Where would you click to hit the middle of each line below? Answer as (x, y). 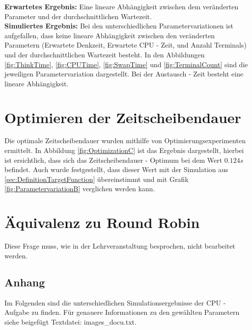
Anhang (25, 282)
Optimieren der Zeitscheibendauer (123, 117)
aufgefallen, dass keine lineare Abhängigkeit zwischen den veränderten (110, 35)
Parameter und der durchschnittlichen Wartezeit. (78, 16)
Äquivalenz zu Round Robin (102, 222)
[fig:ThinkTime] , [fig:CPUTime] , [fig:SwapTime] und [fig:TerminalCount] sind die (126, 64)
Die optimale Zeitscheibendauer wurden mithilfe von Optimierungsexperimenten (125, 140)
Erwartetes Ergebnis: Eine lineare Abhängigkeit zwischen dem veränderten (122, 6)
